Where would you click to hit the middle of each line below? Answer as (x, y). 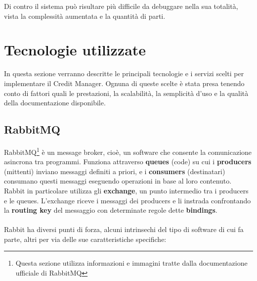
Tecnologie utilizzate (75, 50)
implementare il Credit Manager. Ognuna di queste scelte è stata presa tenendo (124, 83)
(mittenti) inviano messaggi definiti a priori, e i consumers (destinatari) (115, 171)
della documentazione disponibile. (55, 103)
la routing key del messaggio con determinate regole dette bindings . (111, 210)
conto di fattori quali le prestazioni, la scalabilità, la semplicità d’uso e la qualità (126, 93)
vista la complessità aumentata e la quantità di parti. (85, 16)
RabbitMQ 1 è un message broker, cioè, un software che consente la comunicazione (128, 151)
